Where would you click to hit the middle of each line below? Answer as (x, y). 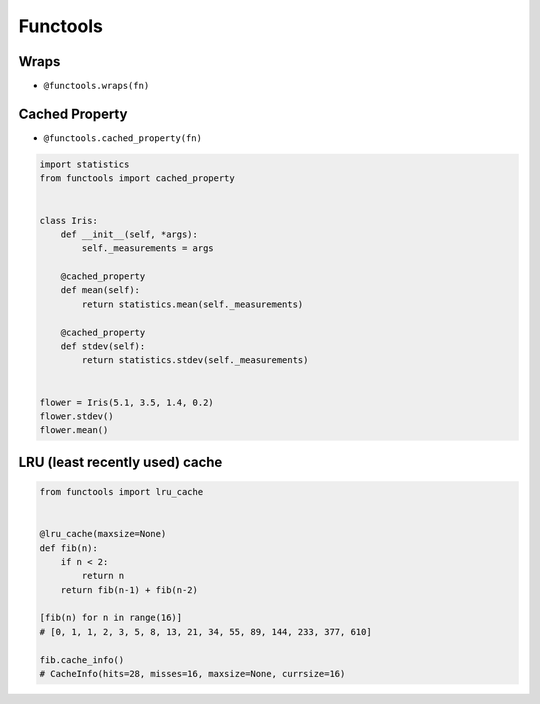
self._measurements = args (147, 248)
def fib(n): (69, 548)
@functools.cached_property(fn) (122, 138)
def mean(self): (100, 290)
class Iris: (69, 220)
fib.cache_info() (82, 659)
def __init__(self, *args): (129, 234)
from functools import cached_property (137, 178)
